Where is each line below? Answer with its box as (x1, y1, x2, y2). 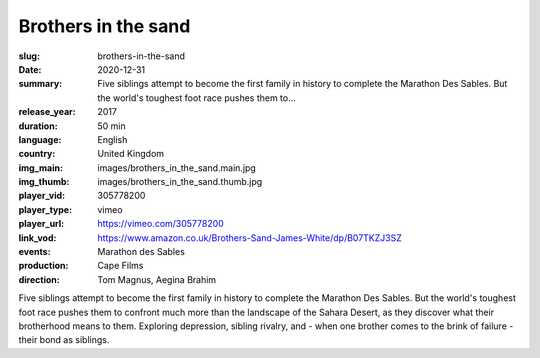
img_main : (18, 161, 64, 174)
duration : (18, 120, 59, 132)
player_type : (18, 203, 73, 215)
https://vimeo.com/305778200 (97, 218, 224, 230)
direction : (18, 273, 60, 285)
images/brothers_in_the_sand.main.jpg (97, 161, 257, 174)
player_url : (18, 218, 65, 230)
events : (18, 246, 51, 258)
